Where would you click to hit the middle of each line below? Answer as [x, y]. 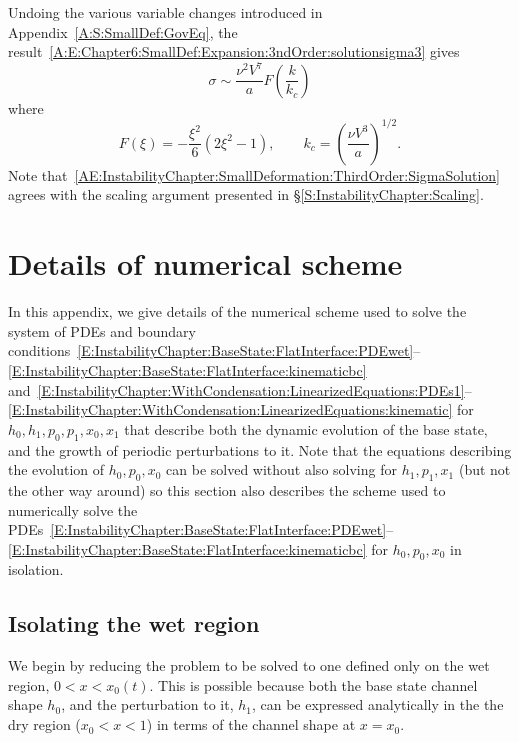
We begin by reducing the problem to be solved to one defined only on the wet [249, 665]
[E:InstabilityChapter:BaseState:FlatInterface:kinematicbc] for [198, 548]
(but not [484, 469]
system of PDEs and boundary [102, 330]
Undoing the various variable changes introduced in [165, 12]
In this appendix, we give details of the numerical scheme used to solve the [237, 311]
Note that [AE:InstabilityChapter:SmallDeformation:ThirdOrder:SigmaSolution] [254, 174]
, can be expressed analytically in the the [377, 704]
